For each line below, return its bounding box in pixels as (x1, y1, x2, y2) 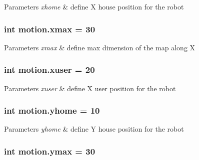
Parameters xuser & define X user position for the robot (4, 83, 176, 93)
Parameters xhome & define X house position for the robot (4, 1, 184, 11)
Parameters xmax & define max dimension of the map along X (4, 42, 195, 52)
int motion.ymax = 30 (4, 145, 95, 157)
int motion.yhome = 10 (4, 104, 100, 117)
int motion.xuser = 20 (4, 63, 95, 76)
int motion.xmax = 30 (4, 22, 95, 35)
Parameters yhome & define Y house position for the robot (4, 124, 184, 134)
